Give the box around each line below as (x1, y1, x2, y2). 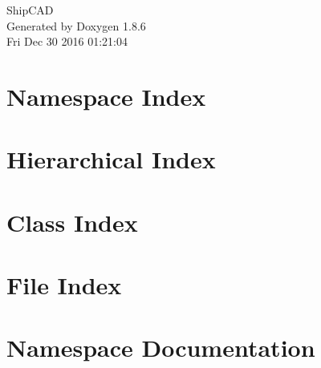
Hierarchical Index (6, 143, 216, 176)
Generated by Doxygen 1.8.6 (6, 17, 146, 34)
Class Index (6, 205, 138, 238)
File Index (6, 269, 122, 301)
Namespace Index (6, 79, 206, 112)
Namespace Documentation (6, 331, 315, 364)
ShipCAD (6, 2, 54, 18)
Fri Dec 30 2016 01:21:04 (6, 33, 128, 50)
